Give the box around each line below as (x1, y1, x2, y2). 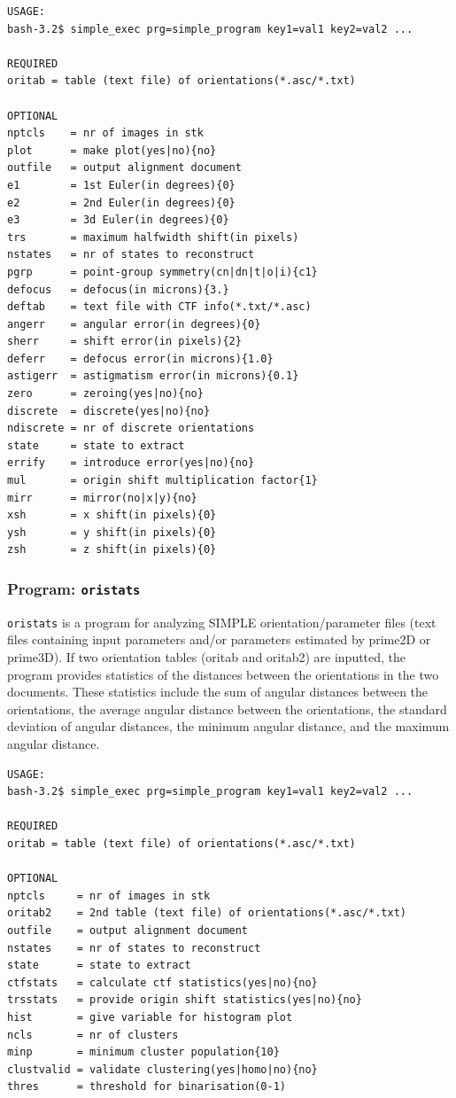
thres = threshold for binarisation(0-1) (7, 1080, 286, 1094)
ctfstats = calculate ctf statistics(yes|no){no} (7, 976, 318, 989)
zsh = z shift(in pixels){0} (7, 543, 217, 557)
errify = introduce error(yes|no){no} (7, 456, 255, 470)
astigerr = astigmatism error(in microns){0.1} (7, 370, 299, 383)
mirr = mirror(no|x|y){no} (7, 491, 197, 504)
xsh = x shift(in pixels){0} (7, 509, 217, 522)
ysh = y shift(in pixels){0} (7, 526, 217, 539)
